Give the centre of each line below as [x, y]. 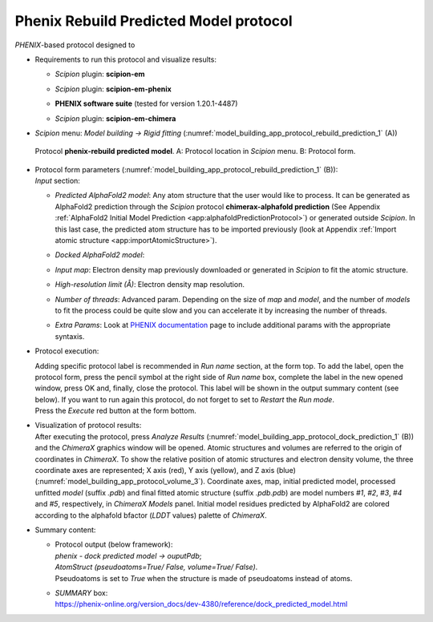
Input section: [57, 181]
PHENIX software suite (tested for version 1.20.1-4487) [146, 103]
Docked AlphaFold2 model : [100, 255]
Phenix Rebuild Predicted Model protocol [154, 21]
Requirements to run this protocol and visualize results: [125, 59]
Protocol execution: [67, 351]
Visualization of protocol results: [88, 426]
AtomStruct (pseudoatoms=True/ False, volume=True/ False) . [156, 567]
